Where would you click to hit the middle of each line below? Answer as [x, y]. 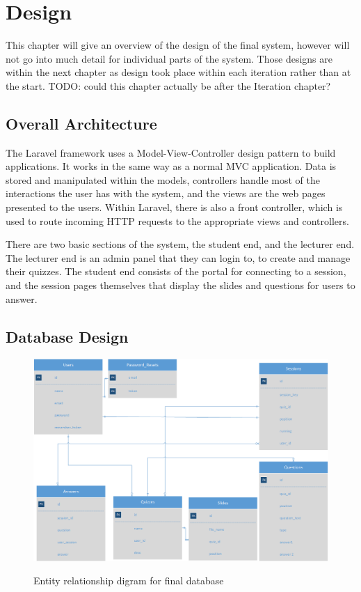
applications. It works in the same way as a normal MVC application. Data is [171, 166]
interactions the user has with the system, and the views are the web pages [166, 193]
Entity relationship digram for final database [129, 581]
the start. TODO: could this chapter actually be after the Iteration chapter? [168, 85]
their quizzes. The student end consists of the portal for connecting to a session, [176, 271]
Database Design [67, 336]
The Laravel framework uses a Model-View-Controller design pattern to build [171, 152]
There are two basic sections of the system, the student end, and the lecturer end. [180, 244]
